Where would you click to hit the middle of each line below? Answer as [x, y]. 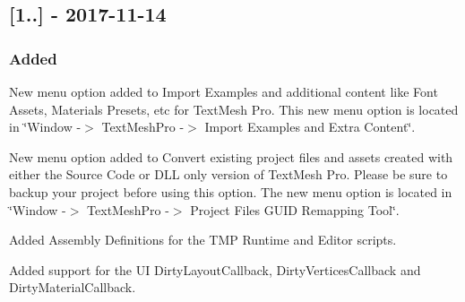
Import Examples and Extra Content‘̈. [310, 127]
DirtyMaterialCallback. [73, 287]
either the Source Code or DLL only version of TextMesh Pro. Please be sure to [228, 174]
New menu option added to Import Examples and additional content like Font [224, 91]
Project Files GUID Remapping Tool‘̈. [295, 209]
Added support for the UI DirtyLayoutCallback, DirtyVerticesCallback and [215, 269]
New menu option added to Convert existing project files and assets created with [231, 156]
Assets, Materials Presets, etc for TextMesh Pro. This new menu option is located [234, 109]
